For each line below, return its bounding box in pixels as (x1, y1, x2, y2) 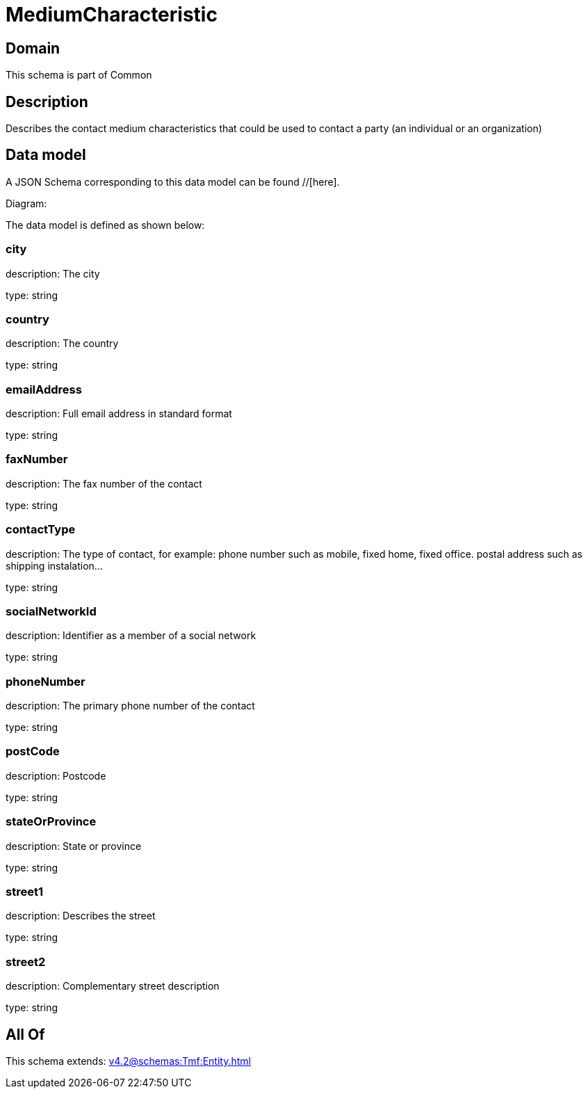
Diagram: (6, 197, 47, 209)
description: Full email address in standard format (6, 408, 232, 420)
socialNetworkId (6, 604, 97, 618)
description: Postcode (6, 769, 106, 782)
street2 (6, 954, 46, 969)
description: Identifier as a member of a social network (6, 629, 256, 642)
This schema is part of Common (6, 69, 152, 81)
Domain (6, 39, 60, 57)
